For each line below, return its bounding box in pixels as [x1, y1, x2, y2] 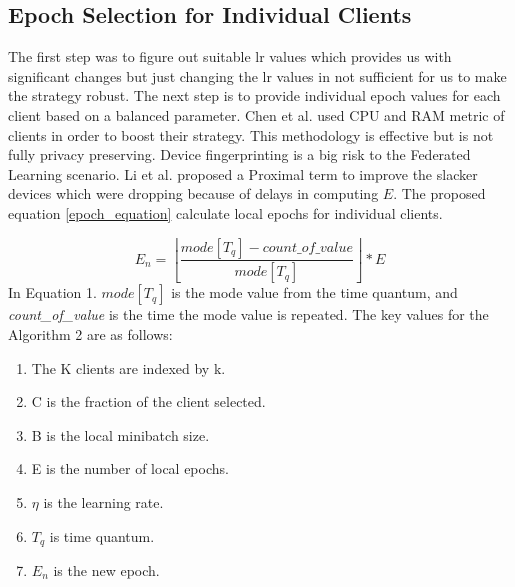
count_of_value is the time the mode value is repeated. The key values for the [8, 304, 489, 325]
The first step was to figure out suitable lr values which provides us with [8, 46, 452, 67]
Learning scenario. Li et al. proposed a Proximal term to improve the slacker [8, 163, 478, 184]
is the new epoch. [53, 560, 160, 581]
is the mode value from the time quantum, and [171, 282, 458, 303]
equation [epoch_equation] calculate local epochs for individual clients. [8, 202, 443, 223]
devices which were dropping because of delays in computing [8, 183, 379, 204]
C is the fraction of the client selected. [31, 391, 266, 412]
